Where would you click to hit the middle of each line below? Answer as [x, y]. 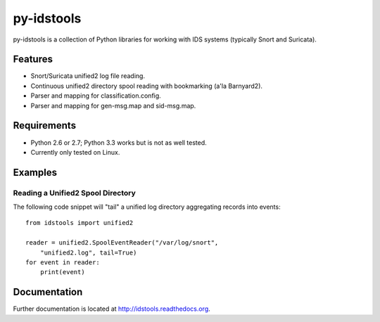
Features [33, 59]
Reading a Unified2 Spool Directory [75, 193]
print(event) [62, 272]
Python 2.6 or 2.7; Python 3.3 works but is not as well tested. [119, 142]
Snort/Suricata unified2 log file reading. [88, 76]
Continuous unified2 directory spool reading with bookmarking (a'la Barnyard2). [147, 86]
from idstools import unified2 [80, 223]
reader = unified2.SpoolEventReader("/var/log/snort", [122, 243]
